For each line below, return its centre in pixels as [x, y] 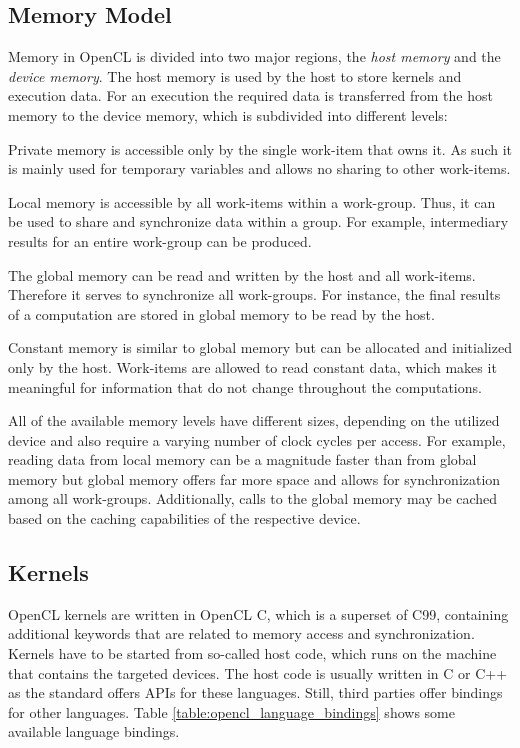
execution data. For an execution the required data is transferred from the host [250, 95]
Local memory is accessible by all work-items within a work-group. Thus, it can [252, 201]
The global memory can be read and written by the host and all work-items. [242, 274]
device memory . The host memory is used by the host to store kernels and [235, 75]
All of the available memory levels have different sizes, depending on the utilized [254, 420]
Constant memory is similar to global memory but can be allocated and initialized [260, 347]
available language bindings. [94, 731]
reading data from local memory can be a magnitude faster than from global [242, 459]
